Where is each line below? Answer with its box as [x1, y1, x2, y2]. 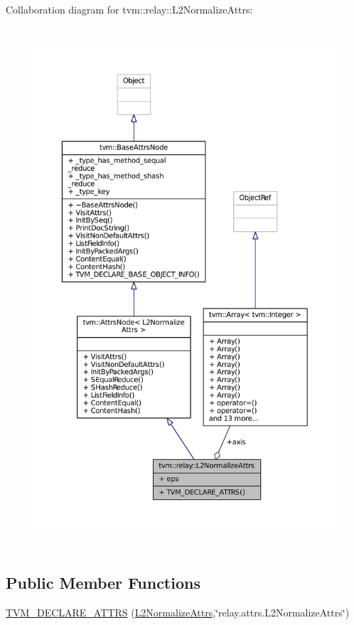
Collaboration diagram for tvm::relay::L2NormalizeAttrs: [6, 2, 253, 16]
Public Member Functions [6, 571, 200, 593]
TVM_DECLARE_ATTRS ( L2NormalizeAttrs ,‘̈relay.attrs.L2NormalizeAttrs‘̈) [6, 604, 350, 619]
